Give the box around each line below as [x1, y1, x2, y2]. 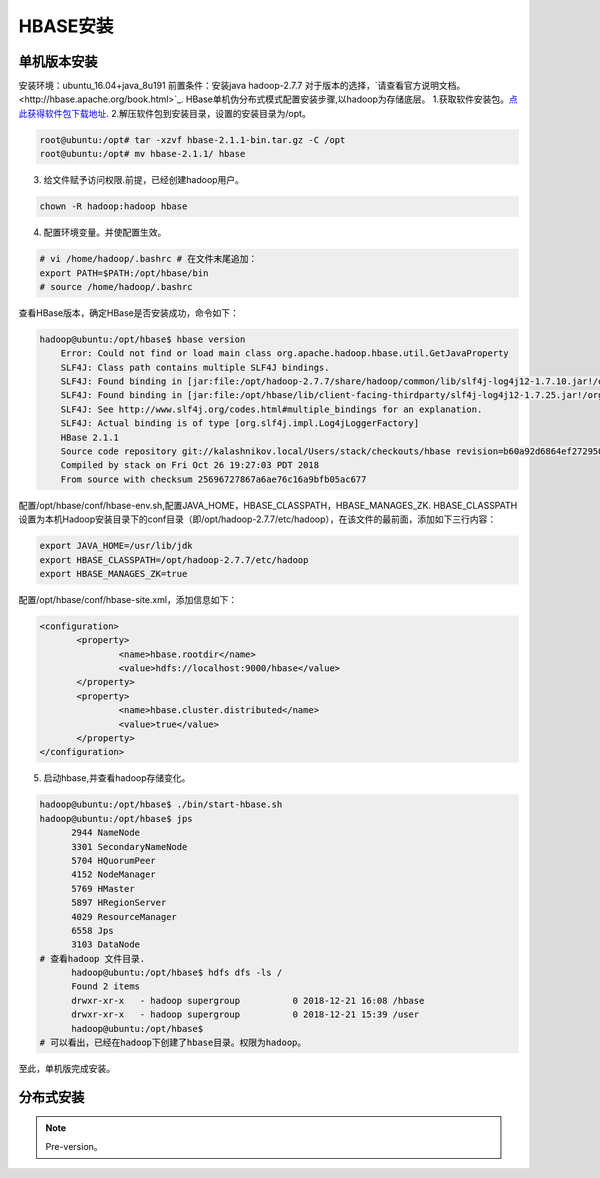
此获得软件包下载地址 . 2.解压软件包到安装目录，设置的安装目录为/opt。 [18, 107, 312, 119]
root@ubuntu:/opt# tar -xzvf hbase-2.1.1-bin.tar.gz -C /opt [39, 134, 346, 145]
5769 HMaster [71, 883, 135, 894]
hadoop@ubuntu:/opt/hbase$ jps [39, 813, 194, 824]
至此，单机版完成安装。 [18, 1063, 115, 1075]
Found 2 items [71, 981, 140, 992]
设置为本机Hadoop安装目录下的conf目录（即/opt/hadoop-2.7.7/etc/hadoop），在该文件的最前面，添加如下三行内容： [18, 513, 497, 525]
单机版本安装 [18, 53, 98, 70]
